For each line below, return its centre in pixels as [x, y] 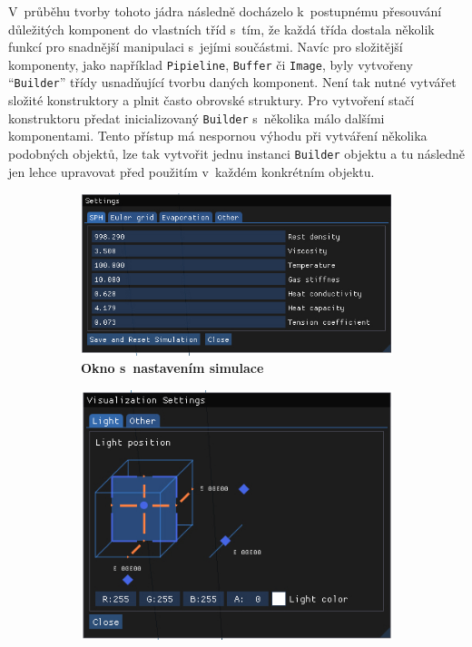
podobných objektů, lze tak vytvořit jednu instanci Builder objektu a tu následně [237, 153]
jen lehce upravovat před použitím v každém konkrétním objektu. [192, 171]
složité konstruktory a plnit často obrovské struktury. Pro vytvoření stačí [211, 100]
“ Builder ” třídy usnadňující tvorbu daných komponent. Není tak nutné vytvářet [232, 82]
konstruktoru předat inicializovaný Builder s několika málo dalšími [197, 118]
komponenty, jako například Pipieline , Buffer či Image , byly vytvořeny [211, 64]
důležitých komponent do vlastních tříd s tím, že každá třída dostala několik [221, 29]
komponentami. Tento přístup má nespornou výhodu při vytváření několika [218, 136]
